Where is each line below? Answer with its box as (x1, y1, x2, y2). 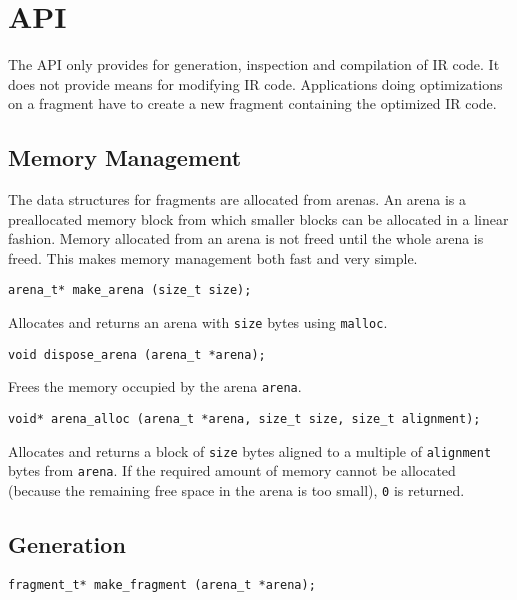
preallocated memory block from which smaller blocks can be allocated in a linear (8, 208, 509, 229)
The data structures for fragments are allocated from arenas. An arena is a (8, 189, 467, 210)
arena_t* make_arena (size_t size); (8, 283, 252, 298)
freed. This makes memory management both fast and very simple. (8, 247, 418, 268)
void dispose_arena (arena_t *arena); (8, 347, 266, 362)
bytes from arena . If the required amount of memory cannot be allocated (8, 460, 456, 481)
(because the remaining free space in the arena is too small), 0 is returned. (8, 480, 465, 501)
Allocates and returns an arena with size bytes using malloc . (8, 312, 388, 333)
